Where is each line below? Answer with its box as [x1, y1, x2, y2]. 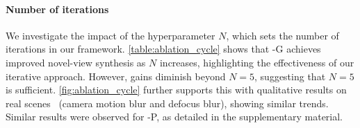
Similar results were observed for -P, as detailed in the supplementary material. [6, 109, 343, 124]
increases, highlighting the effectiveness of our [159, 55, 354, 69]
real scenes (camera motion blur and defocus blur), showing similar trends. [6, 95, 329, 110]
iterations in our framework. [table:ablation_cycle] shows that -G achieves [6, 42, 321, 56]
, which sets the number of [226, 28, 339, 42]
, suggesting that [254, 68, 326, 83]
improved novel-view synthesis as [6, 55, 146, 69]
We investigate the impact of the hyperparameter [6, 28, 215, 42]
